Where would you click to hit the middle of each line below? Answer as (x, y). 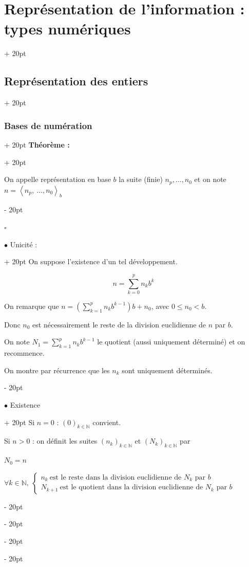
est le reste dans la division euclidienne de (116, 477)
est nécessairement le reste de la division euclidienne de (119, 324)
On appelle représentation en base (58, 179)
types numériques (68, 29)
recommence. (24, 353)
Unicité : (24, 244)
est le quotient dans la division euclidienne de (131, 488)
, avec (160, 306)
